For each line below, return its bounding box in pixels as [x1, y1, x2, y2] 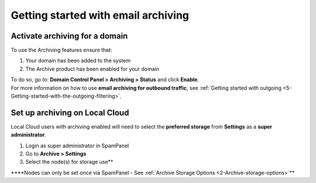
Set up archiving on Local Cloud [11, 108, 129, 118]
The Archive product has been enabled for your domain [25, 65, 159, 72]
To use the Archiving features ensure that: [11, 47, 112, 54]
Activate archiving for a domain [11, 31, 128, 41]
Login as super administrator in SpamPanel [25, 142, 129, 149]
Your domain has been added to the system [25, 57, 131, 64]
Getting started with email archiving [11, 9, 190, 22]
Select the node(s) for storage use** [25, 158, 114, 165]
